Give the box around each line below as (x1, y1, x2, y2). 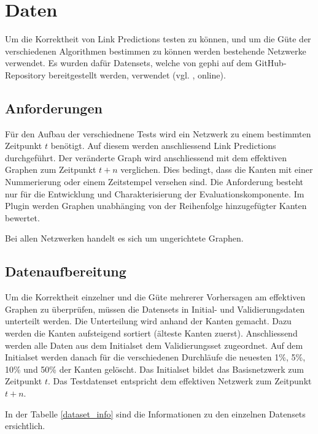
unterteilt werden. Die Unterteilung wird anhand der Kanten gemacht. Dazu (5, 314, 292, 327)
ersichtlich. (5, 419, 45, 432)
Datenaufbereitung (5, 262, 126, 281)
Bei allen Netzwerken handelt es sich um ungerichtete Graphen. (5, 232, 244, 245)
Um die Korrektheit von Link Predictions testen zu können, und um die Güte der (5, 32, 311, 45)
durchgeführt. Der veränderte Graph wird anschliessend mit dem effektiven (5, 151, 287, 164)
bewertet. (5, 211, 40, 224)
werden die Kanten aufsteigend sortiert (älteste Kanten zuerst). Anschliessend (5, 327, 298, 340)
